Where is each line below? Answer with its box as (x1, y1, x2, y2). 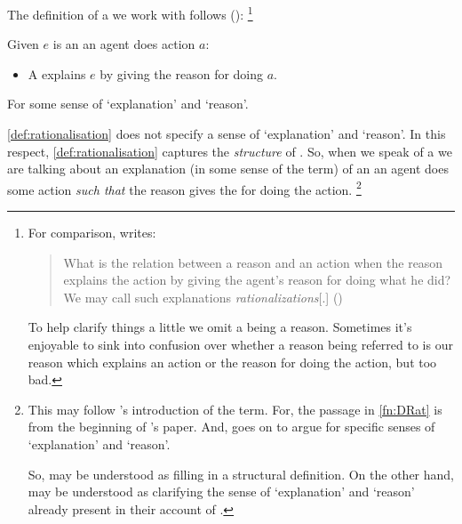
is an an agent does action (52, 35, 195, 53)
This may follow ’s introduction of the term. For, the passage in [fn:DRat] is (28, 399, 442, 418)
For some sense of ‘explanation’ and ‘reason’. (7, 94, 249, 113)
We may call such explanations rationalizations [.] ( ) (63, 287, 343, 306)
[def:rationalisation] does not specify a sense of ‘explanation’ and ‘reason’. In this (7, 125, 446, 143)
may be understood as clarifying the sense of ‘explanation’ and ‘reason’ (28, 482, 415, 501)
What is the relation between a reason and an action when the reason (63, 253, 443, 271)
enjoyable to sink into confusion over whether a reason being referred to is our (28, 335, 453, 354)
